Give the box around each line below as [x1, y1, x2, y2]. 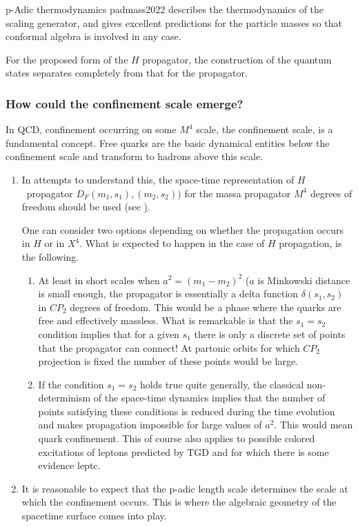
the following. [21, 249, 79, 263]
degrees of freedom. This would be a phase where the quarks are [70, 299, 341, 314]
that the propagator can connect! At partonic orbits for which [38, 340, 300, 355]
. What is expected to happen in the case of [79, 236, 265, 250]
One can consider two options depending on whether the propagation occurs [21, 222, 344, 237]
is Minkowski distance [257, 272, 350, 287]
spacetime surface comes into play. [21, 508, 167, 523]
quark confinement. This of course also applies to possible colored [38, 431, 315, 446]
